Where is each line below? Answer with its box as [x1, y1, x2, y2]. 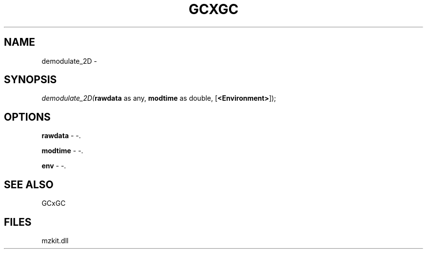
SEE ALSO [4, 178, 54, 191]
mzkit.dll [41, 236, 69, 245]
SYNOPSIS [4, 73, 57, 86]
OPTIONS [4, 110, 51, 123]
